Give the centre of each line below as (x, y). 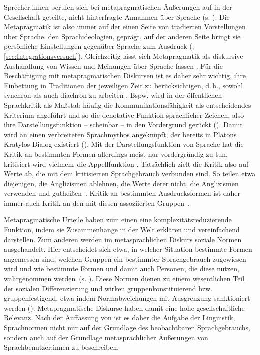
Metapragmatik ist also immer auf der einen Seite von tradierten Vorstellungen (125, 27)
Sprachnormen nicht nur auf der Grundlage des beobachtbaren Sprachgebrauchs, (127, 327)
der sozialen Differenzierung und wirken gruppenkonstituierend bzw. (108, 288)
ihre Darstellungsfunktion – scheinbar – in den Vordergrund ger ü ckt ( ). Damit (123, 125)
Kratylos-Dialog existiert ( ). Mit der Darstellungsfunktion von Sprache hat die (124, 144)
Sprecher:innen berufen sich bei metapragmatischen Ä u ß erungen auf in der (118, 7)
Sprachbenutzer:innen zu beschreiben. (62, 347)
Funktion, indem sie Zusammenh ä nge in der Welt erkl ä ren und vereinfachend (122, 229)
